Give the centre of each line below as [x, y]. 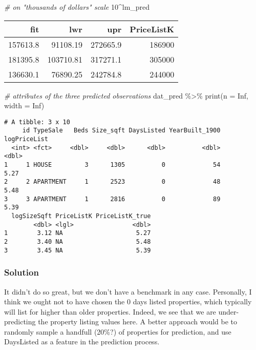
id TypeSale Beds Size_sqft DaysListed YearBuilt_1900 [121, 131]
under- [229, 311]
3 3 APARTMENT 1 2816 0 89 [112, 199]
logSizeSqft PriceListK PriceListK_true [81, 216]
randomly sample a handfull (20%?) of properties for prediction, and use [118, 331]
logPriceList [26, 139]
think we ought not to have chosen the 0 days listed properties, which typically [128, 302]
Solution [22, 272]
